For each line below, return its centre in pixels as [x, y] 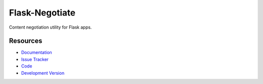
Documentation [37, 52]
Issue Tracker [35, 59]
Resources [26, 41]
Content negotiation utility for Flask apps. [50, 27]
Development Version [43, 73]
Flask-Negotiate [42, 13]
